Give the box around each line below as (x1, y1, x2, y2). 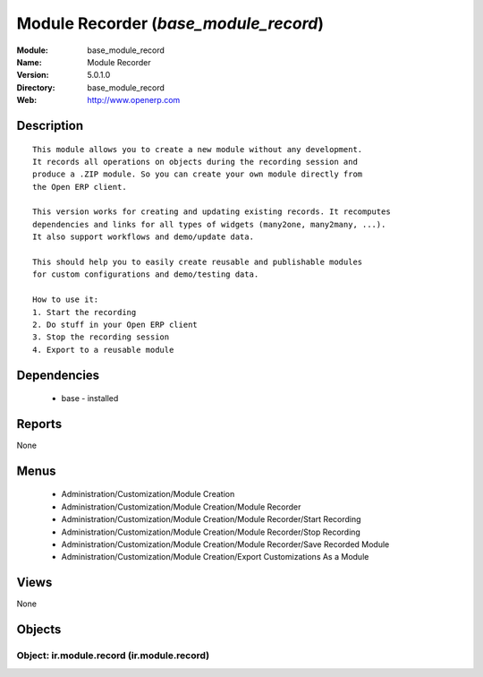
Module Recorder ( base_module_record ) (16, 13, 325, 33)
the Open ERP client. (32, 182, 127, 192)
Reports (16, 416, 63, 432)
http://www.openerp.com (87, 95, 181, 106)
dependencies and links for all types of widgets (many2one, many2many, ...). (32, 219, 386, 229)
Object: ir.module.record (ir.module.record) (16, 649, 210, 662)
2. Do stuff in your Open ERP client (32, 319, 199, 330)
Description (16, 117, 84, 133)
